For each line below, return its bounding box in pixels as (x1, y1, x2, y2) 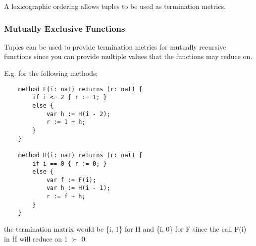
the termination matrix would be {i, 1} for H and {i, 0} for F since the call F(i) (4, 224, 247, 234)
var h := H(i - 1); (46, 184, 110, 192)
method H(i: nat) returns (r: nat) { (18, 151, 143, 159)
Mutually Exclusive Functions (4, 22, 125, 34)
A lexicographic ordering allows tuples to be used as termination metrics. (4, 1, 226, 11)
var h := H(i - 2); (46, 110, 110, 118)
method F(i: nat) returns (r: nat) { (18, 85, 143, 93)
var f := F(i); (46, 176, 97, 184)
